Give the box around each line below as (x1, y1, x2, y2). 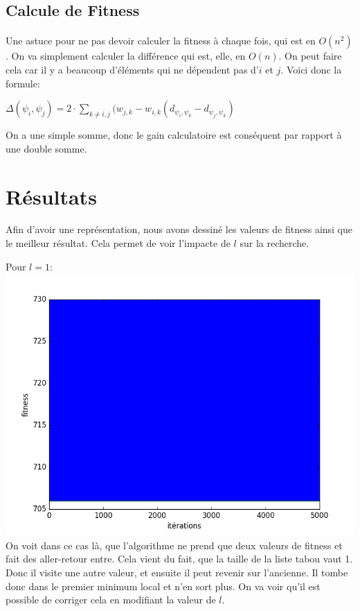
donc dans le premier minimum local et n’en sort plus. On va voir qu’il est (6, 578, 321, 593)
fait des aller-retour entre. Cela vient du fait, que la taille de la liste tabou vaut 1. (6, 551, 353, 566)
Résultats (6, 182, 97, 210)
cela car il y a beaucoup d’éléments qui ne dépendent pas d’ (6, 62, 259, 76)
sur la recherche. (240, 236, 309, 250)
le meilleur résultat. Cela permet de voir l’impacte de (6, 236, 231, 250)
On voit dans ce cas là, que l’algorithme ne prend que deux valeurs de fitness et (6, 537, 343, 552)
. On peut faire (278, 49, 342, 63)
